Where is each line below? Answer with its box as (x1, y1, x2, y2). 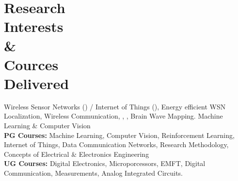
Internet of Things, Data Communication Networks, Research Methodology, (4, 139, 229, 150)
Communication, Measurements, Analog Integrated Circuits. (4, 168, 183, 178)
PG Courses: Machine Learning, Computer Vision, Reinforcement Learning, (4, 130, 235, 140)
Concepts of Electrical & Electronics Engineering (4, 149, 149, 159)
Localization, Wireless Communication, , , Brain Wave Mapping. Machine (4, 111, 223, 121)
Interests (4, 16, 63, 36)
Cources (4, 54, 59, 74)
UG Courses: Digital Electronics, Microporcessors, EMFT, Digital (4, 158, 206, 168)
